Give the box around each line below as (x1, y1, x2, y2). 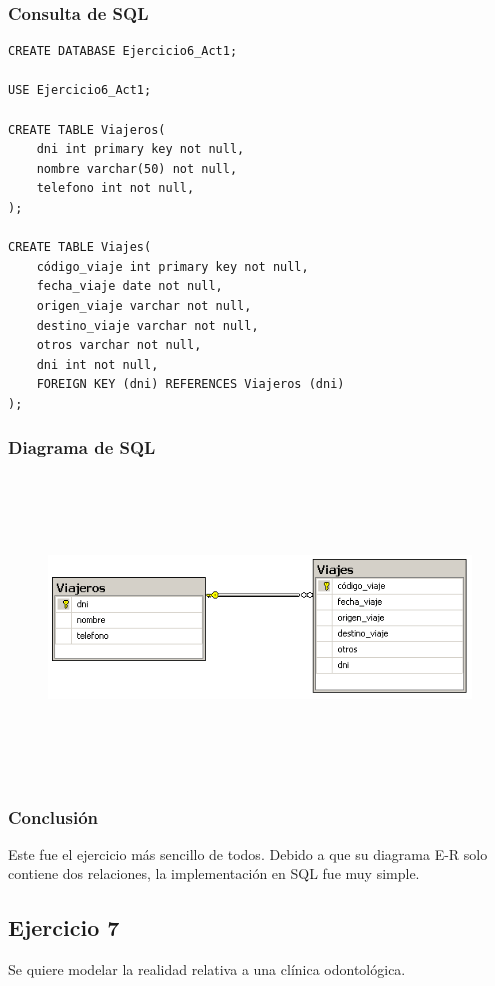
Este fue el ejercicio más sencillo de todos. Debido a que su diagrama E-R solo (8, 843, 488, 864)
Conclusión (8, 804, 98, 829)
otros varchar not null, (36, 338, 202, 353)
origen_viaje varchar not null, (36, 298, 252, 313)
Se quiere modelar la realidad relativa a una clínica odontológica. (8, 959, 406, 980)
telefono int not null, (36, 181, 195, 196)
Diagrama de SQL (8, 435, 156, 460)
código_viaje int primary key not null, (36, 259, 309, 274)
